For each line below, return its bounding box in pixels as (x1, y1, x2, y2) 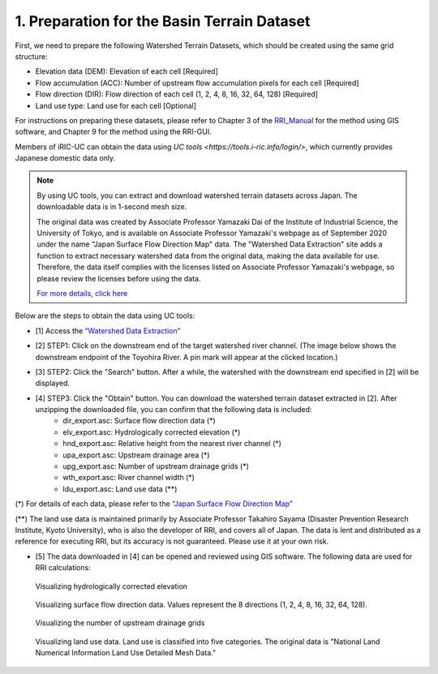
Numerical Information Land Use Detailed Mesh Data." (35, 648, 217, 658)
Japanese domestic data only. (15, 153, 116, 163)
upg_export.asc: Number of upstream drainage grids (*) (62, 461, 249, 471)
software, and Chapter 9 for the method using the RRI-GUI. (15, 127, 212, 137)
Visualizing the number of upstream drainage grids (35, 618, 205, 628)
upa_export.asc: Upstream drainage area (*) (62, 450, 210, 460)
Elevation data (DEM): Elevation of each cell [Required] (35, 67, 219, 76)
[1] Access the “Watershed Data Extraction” (35, 325, 181, 336)
